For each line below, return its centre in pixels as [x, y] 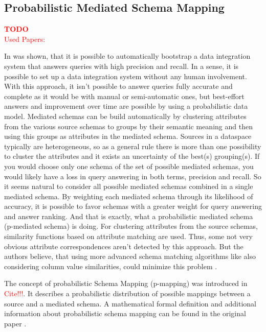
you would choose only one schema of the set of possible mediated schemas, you [129, 166]
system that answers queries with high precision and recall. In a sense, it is [121, 66]
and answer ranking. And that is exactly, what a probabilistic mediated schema [129, 216]
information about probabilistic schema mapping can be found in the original [125, 313]
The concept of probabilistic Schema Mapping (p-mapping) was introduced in [126, 283]
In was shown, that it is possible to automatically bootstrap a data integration [127, 56]
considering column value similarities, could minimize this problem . [111, 266]
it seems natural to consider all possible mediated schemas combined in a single [129, 186]
